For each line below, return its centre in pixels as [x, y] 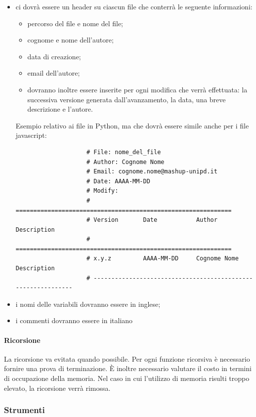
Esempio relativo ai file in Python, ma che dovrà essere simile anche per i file [132, 125]
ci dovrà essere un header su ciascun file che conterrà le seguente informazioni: [134, 6]
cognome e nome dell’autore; [70, 40]
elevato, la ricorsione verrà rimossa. [57, 388]
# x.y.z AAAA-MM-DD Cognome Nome [162, 259]
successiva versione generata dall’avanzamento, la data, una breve [127, 99]
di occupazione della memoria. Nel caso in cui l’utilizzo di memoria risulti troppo [127, 378]
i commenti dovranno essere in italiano [74, 320]
